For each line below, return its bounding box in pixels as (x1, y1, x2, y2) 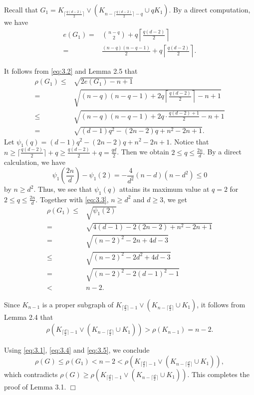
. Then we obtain (117, 146, 169, 157)
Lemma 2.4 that (4, 311, 53, 322)
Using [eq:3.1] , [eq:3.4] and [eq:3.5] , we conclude (4, 345, 150, 355)
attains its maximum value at (119, 184, 210, 194)
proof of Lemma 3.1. (4, 381, 66, 392)
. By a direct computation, (169, 4, 251, 14)
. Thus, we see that (33, 184, 92, 194)
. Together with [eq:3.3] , (35, 194, 109, 204)
